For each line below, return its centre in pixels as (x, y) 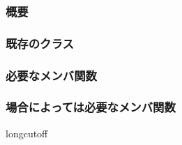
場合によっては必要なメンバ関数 (91, 107)
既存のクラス (40, 43)
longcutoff (27, 133)
